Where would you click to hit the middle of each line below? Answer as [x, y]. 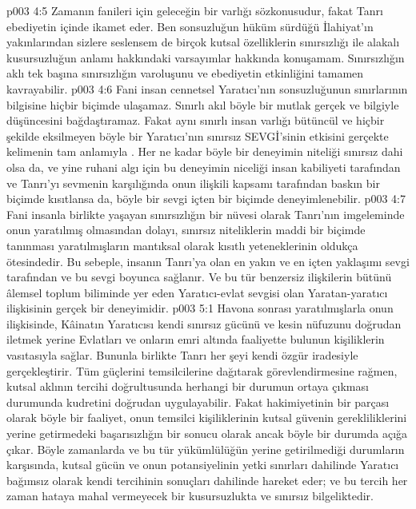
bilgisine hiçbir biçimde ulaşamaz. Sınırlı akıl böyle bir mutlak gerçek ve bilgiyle [203, 104]
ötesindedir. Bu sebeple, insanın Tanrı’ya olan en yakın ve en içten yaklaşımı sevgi [208, 261]
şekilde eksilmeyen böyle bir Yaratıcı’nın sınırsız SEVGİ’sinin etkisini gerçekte [198, 135]
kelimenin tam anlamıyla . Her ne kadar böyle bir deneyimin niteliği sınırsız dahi [205, 151]
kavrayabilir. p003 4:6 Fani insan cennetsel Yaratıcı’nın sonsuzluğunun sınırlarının [207, 88]
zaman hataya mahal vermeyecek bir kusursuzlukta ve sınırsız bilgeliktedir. [190, 496]
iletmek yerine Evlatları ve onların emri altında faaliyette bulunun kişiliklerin [196, 339]
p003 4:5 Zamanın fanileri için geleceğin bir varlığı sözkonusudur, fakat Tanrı [195, 10]
